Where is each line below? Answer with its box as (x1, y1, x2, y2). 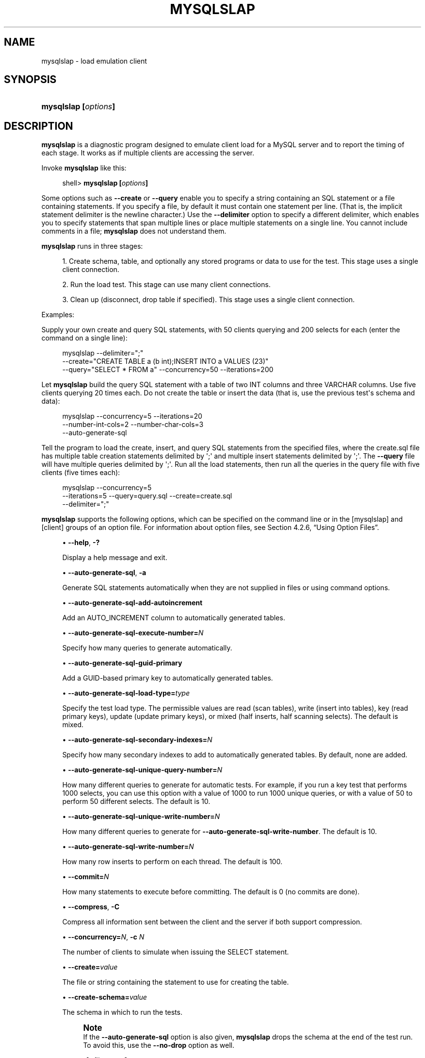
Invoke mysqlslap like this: (41, 164, 127, 172)
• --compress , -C (62, 903, 119, 911)
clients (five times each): (41, 468, 120, 477)
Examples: (41, 310, 75, 319)
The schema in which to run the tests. (62, 1008, 182, 1017)
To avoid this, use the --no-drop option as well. (83, 1041, 234, 1050)
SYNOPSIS (4, 73, 57, 86)
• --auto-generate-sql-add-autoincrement (62, 598, 203, 607)
